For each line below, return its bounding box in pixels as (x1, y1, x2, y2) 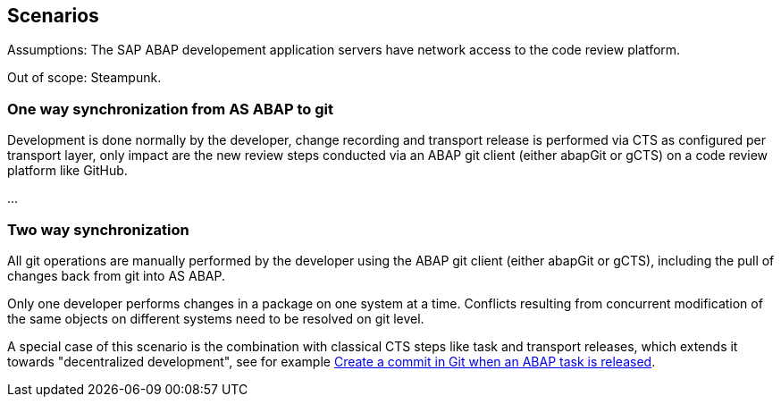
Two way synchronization (7, 220, 189, 239)
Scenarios (7, 4, 99, 27)
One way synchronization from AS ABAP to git (7, 99, 333, 118)
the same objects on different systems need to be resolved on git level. (7, 310, 424, 326)
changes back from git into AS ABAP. (7, 267, 225, 283)
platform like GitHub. (7, 163, 128, 179)
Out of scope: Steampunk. (7, 70, 162, 86)
